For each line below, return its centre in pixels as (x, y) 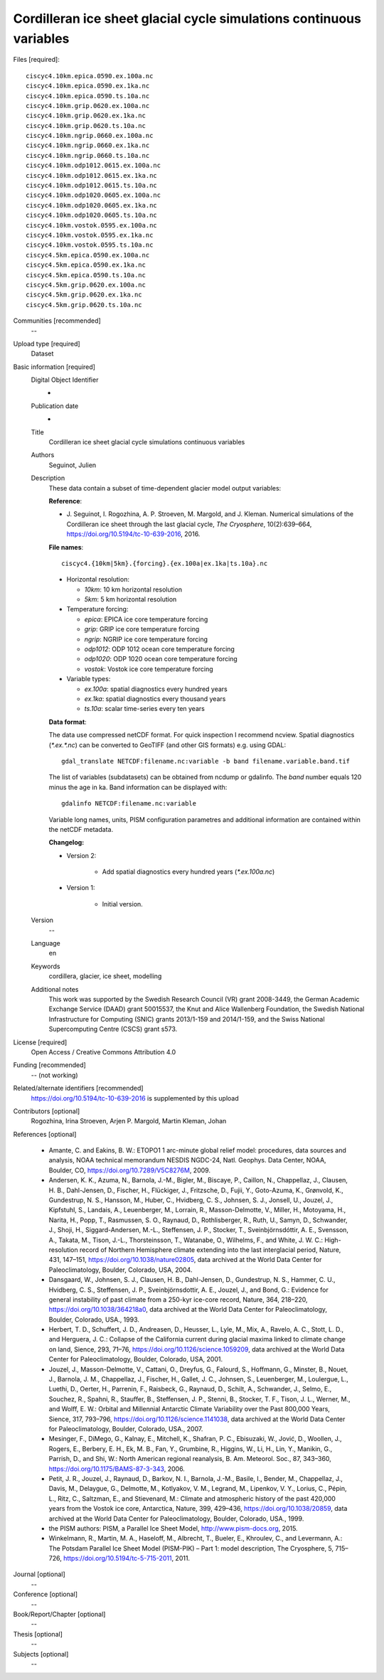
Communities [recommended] (57, 321)
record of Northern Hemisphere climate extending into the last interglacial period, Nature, (210, 1250)
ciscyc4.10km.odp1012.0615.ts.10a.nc (92, 186)
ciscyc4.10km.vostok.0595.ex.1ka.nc (90, 235)
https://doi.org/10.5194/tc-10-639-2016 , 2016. (133, 534)
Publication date (55, 406)
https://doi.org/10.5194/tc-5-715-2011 (117, 1558)
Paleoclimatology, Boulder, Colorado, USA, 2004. (121, 1270)
